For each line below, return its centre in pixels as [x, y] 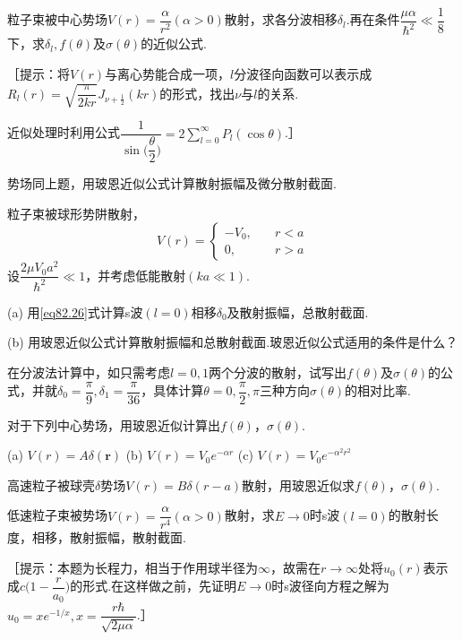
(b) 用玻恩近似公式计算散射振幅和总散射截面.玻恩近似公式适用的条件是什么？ [233, 342]
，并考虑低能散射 [136, 275]
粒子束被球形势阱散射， [76, 213]
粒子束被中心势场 [57, 19]
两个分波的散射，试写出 [278, 372]
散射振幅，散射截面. [128, 537]
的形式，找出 [197, 93]
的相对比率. [378, 390]
